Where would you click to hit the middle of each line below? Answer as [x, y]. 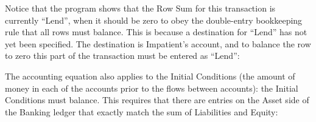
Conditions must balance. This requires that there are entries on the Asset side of [157, 100]
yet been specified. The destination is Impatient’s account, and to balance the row [158, 43]
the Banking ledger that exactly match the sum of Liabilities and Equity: [142, 111]
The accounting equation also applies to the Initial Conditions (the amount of [150, 76]
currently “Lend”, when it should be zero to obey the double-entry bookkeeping [154, 20]
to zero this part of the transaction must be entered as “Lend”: [122, 56]
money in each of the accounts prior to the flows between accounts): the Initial [152, 88]
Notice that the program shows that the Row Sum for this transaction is [140, 8]
